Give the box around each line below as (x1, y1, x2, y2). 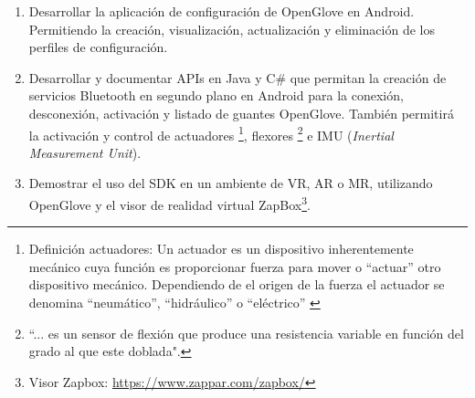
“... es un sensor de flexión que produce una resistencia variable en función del (28, 323, 464, 342)
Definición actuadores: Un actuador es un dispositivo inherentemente (28, 239, 414, 258)
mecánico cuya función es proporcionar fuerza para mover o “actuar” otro (28, 257, 441, 276)
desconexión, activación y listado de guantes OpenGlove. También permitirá (28, 103, 454, 122)
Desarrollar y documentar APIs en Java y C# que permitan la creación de (28, 68, 447, 87)
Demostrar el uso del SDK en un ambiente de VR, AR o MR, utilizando (28, 173, 433, 193)
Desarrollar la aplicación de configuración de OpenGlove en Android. (28, 2, 415, 20)
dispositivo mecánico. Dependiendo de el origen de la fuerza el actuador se (28, 275, 445, 294)
